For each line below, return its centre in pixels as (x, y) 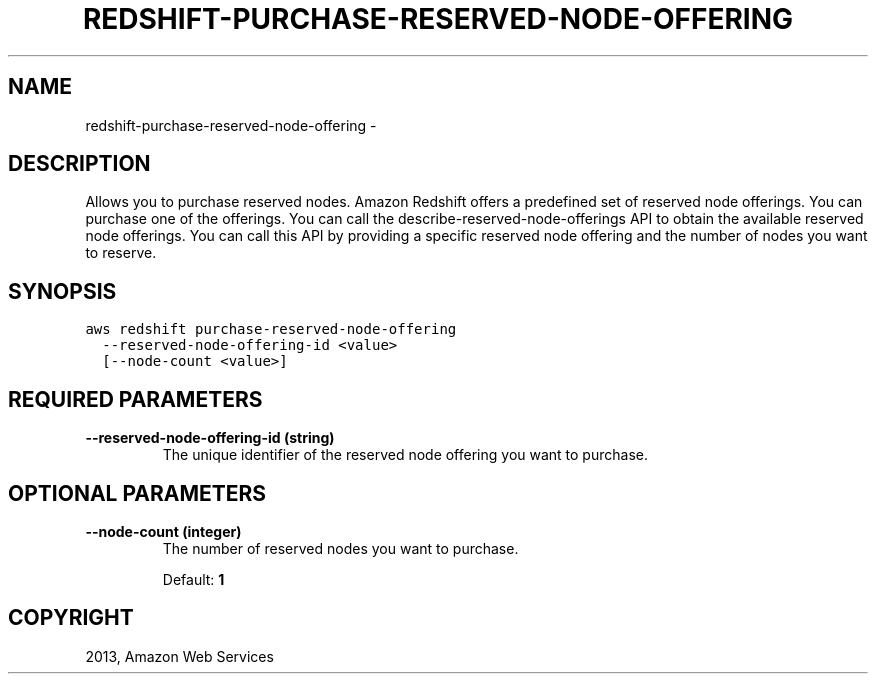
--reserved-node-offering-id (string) (210, 438)
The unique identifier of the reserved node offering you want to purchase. (405, 455)
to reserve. (121, 253)
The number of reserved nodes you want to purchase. (340, 548)
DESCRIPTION (79, 164)
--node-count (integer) (163, 531)
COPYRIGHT (71, 618)
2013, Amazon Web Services (179, 656)
